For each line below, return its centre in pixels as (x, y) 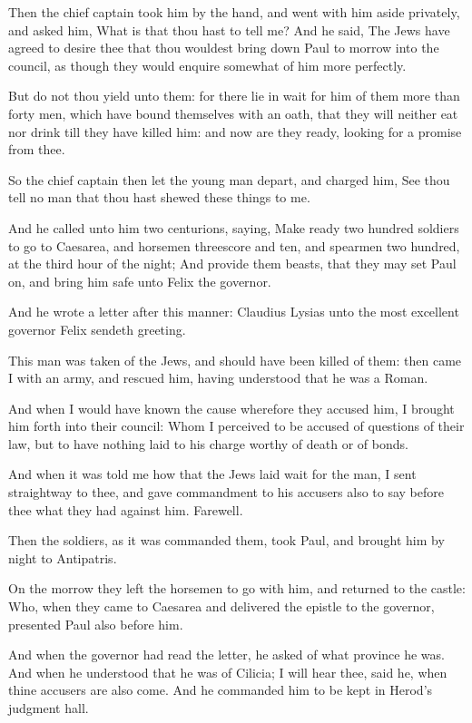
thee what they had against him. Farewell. (126, 509)
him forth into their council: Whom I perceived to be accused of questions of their (236, 426)
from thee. (37, 149)
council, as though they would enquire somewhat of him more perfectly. (207, 65)
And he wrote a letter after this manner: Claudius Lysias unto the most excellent (234, 312)
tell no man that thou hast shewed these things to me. (159, 197)
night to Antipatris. (63, 557)
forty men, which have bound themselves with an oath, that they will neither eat (233, 113)
